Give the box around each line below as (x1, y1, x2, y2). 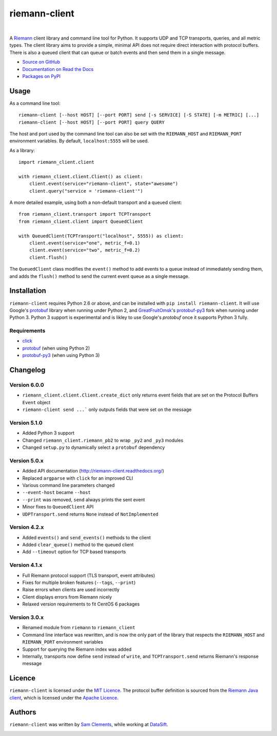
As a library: (9, 147, 35, 154)
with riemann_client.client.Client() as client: (18, 174, 143, 179)
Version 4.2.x (9, 524, 44, 531)
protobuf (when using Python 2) (22, 345, 90, 351)
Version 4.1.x (9, 561, 43, 569)
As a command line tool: (9, 100, 61, 106)
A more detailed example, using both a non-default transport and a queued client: (9, 199, 182, 205)
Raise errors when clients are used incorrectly (22, 587, 120, 593)
